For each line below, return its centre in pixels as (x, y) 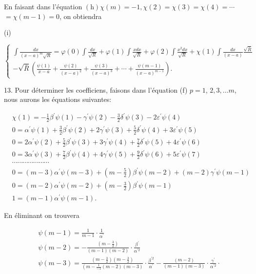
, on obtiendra (80, 16)
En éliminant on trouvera (42, 215)
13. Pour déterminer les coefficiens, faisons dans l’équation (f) (96, 89)
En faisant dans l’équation (43, 6)
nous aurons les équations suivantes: (58, 99)
